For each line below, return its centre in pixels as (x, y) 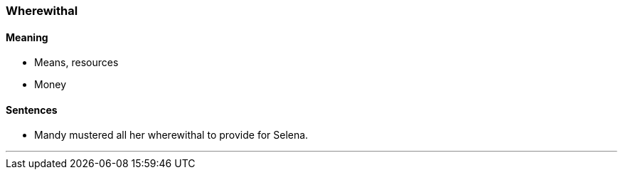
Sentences (32, 110)
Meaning (27, 37)
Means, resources (76, 63)
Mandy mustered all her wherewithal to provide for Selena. (171, 135)
